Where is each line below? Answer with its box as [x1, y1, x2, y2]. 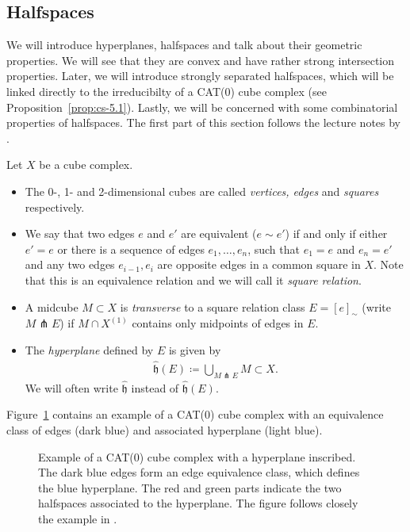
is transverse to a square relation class [120, 298, 305, 315]
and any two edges [25, 256, 115, 273]
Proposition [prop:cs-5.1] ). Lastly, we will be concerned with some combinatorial [6, 98, 398, 115]
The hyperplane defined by [25, 341, 154, 358]
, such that [247, 240, 300, 257]
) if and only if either [285, 225, 388, 242]
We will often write [25, 379, 118, 396]
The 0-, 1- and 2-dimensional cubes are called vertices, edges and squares [25, 182, 379, 199]
